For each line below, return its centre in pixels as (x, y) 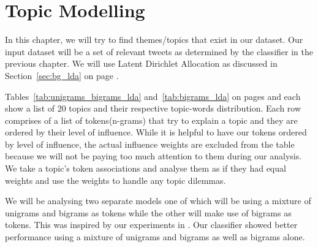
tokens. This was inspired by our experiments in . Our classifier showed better (151, 225)
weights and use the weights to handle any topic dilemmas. (115, 180)
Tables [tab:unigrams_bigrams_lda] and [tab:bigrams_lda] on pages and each (153, 96)
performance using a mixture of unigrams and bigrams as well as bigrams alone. (155, 237)
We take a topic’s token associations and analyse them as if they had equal (146, 168)
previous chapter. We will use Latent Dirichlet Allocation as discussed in (141, 63)
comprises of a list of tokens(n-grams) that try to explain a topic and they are (151, 120)
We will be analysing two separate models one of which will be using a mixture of (158, 201)
